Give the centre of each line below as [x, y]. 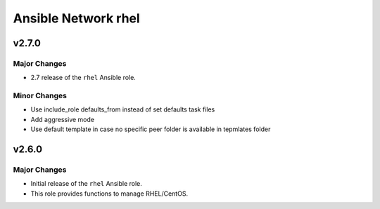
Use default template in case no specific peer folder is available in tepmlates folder [151, 129]
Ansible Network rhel [76, 18]
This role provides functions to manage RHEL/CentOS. [109, 194]
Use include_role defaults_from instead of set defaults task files [123, 109]
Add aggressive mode [63, 119]
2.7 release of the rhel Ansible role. [83, 78]
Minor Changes [40, 96]
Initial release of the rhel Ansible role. [86, 184]
